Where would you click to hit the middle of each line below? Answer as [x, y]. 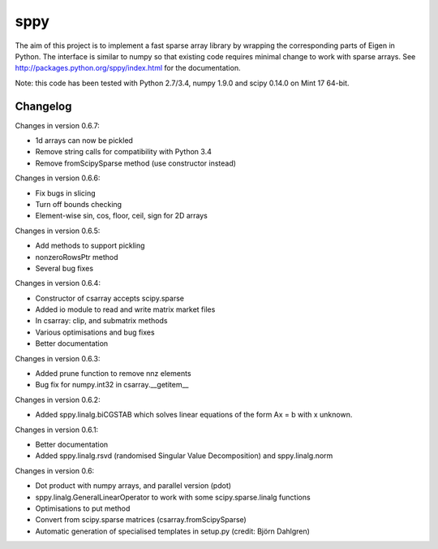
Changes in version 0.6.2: [58, 400]
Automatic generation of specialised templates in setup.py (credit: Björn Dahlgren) [172, 531]
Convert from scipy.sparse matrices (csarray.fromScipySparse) [141, 520]
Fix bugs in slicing [66, 193]
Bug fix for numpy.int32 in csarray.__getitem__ [112, 385]
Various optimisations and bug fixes [95, 332]
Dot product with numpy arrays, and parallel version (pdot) [133, 486]
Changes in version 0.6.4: [58, 283]
